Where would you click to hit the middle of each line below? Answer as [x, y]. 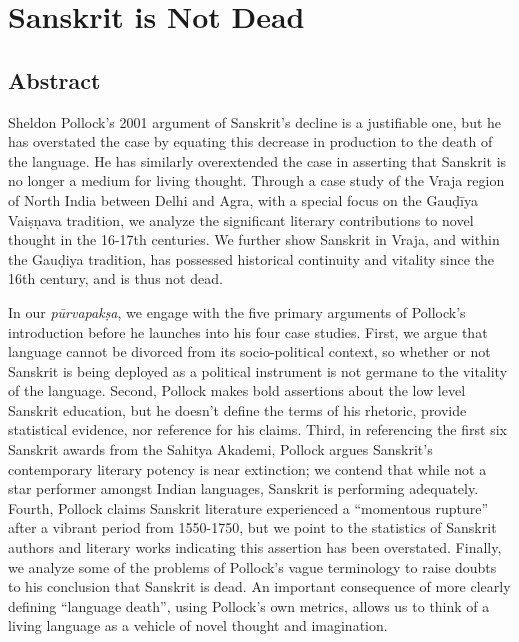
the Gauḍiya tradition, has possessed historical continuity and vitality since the [251, 258]
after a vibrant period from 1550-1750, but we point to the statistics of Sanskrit [252, 527]
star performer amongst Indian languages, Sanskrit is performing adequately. [243, 488]
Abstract [54, 79]
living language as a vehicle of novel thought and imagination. [198, 625]
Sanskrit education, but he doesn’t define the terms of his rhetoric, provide [237, 409]
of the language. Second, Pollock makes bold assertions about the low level [237, 390]
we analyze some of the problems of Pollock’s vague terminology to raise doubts [252, 566]
